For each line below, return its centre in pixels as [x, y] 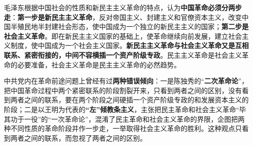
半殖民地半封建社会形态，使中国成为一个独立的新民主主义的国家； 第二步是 [129, 26]
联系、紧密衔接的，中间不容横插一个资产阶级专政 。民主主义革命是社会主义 [123, 55]
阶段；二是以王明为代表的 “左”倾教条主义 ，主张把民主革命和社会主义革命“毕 [125, 109]
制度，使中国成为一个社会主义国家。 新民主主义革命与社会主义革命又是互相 [129, 45]
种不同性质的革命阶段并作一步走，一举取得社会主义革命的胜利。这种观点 [119, 128]
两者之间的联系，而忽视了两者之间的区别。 [78, 138]
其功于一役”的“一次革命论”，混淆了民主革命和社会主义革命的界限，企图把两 [124, 119]
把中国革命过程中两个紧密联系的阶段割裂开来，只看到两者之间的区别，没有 [123, 90]
